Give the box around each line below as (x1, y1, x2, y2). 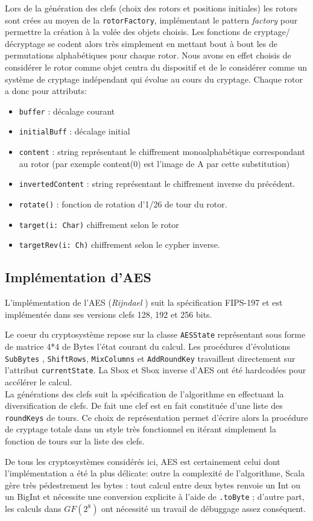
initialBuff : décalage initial (19, 125, 130, 137)
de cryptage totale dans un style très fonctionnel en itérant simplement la (5, 423, 276, 435)
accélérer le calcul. (5, 375, 72, 388)
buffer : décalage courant (19, 104, 115, 117)
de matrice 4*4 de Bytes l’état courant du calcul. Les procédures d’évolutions (5, 340, 290, 353)
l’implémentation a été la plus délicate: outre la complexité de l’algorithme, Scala (5, 467, 305, 479)
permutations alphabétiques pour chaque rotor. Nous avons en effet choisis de (5, 49, 291, 62)
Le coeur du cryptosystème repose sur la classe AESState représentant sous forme (5, 328, 306, 341)
